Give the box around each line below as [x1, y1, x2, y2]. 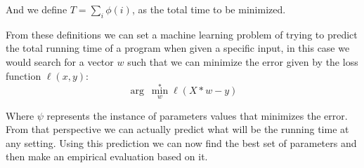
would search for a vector [6, 54, 114, 69]
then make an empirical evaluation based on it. [6, 149, 208, 164]
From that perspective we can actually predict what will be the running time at [6, 122, 349, 136]
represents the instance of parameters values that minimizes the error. [46, 108, 348, 122]
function [6, 68, 41, 83]
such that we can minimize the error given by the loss [127, 54, 358, 69]
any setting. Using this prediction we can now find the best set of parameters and [6, 135, 357, 150]
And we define [6, 2, 67, 16]
